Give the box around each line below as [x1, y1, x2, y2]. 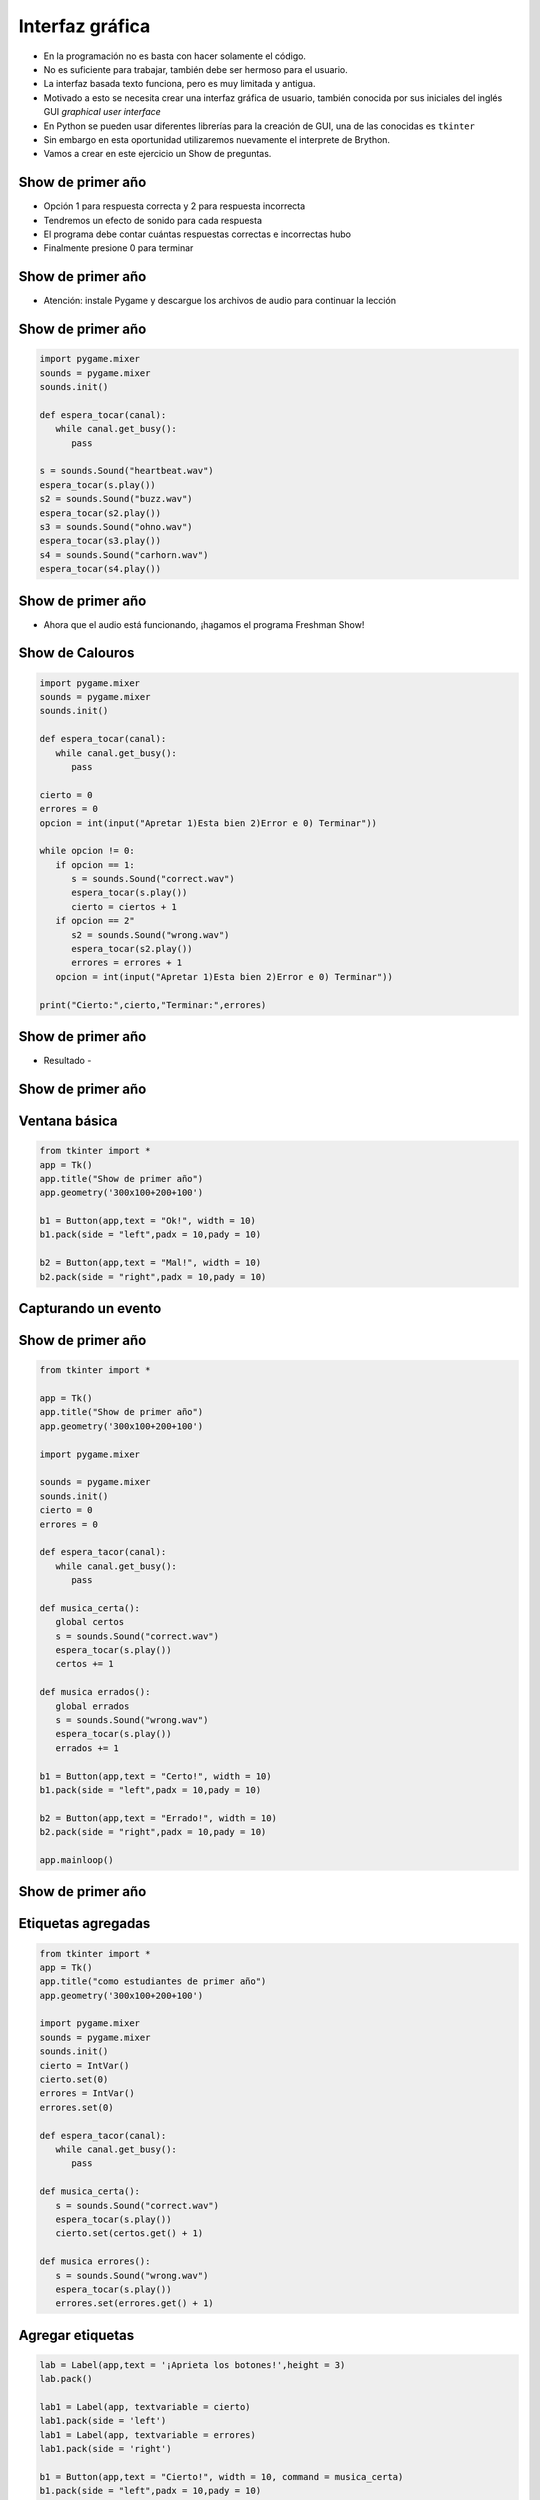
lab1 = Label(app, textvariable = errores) [39, 2429, 257, 2440]
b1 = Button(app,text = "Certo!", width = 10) [39, 1770, 272, 1782]
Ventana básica [18, 1112, 119, 1129]
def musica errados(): [39, 1686, 151, 1698]
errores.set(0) [39, 2101, 114, 2113]
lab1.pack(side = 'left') [39, 2415, 167, 2427]
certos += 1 [55, 1658, 114, 1670]
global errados [55, 1700, 130, 1712]
